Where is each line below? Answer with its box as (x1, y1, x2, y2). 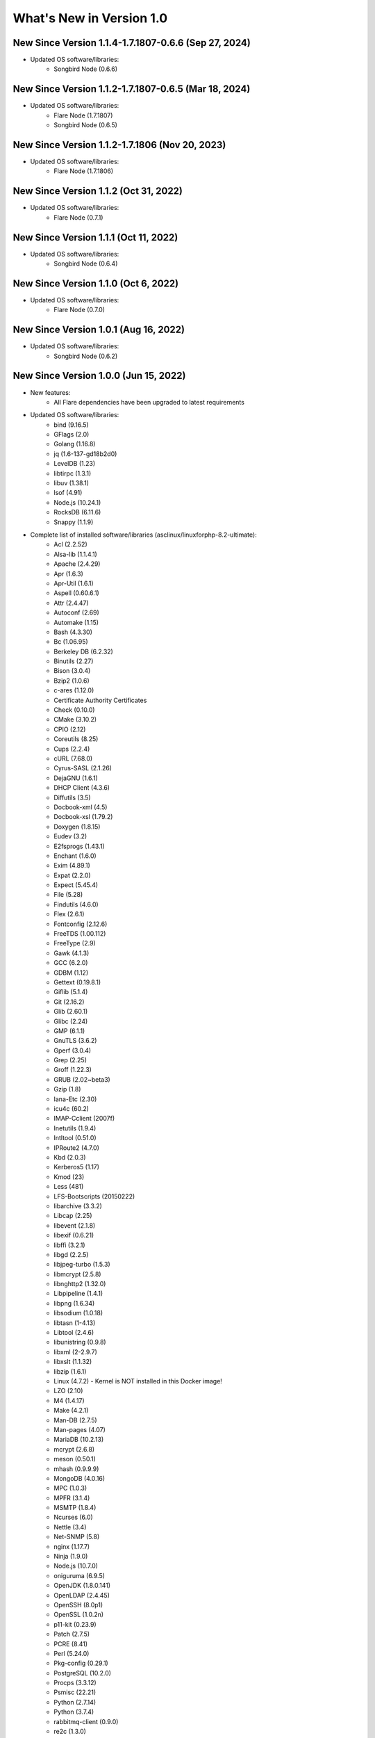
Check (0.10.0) (53, 706, 95, 714)
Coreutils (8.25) (53, 735, 99, 743)
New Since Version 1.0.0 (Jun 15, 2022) (12, 370, 186, 382)
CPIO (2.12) (53, 725, 86, 733)
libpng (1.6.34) (53, 1299, 95, 1307)
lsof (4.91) (53, 489, 83, 497)
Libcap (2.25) (53, 1212, 93, 1220)
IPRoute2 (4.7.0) (53, 1144, 100, 1152)
